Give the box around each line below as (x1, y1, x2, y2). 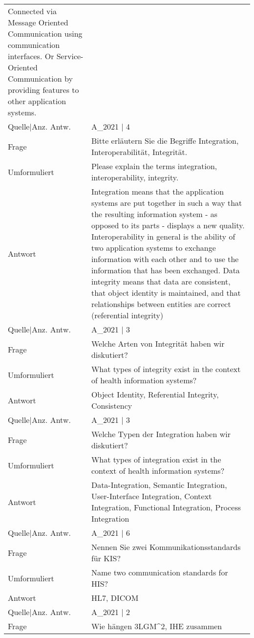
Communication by (8, 73, 73, 84)
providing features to (8, 84, 79, 95)
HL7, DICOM (91, 592, 139, 603)
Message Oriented (8, 17, 68, 28)
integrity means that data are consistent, (91, 276, 231, 287)
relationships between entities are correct (91, 298, 231, 309)
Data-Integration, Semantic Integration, (91, 479, 227, 490)
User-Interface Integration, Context (91, 490, 212, 502)
